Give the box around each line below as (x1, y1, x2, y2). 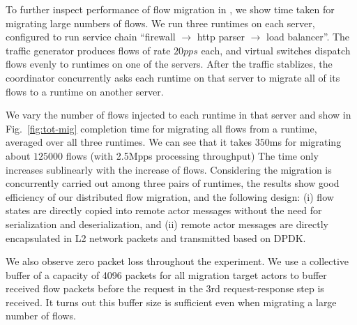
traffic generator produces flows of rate (6, 43, 171, 57)
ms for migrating (269, 135, 342, 149)
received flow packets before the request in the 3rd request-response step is (6, 281, 324, 296)
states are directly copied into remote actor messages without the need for (6, 203, 322, 218)
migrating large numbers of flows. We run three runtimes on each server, (6, 15, 315, 30)
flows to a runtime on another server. (6, 84, 164, 98)
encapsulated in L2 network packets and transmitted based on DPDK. (6, 230, 306, 245)
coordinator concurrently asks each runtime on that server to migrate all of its (6, 70, 340, 84)
